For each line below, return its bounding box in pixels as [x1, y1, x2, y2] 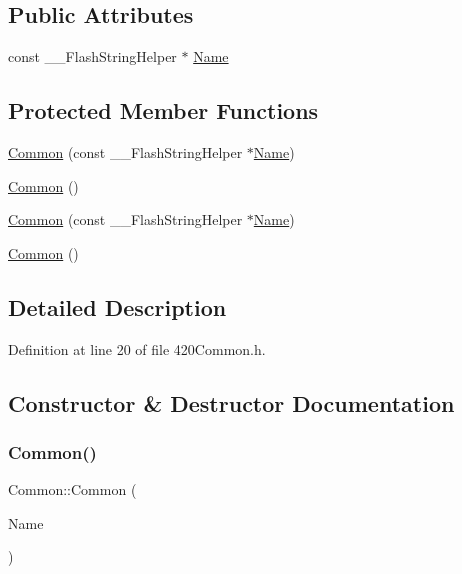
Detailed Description [8, 291, 227, 322]
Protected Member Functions [8, 95, 319, 126]
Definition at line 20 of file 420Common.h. [8, 338, 266, 359]
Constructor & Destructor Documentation [8, 387, 455, 418]
